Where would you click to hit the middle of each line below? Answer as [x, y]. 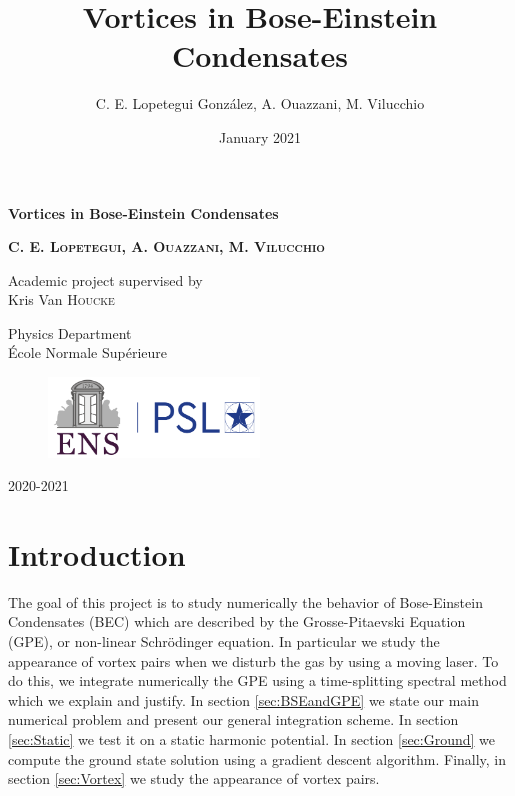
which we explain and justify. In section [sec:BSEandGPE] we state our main [244, 699]
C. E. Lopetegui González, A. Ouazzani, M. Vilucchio [260, 103]
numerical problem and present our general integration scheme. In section [233, 719]
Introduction [97, 553]
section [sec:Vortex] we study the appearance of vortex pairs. [194, 778]
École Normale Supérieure [87, 352]
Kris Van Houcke [61, 299]
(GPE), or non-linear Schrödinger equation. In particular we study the [224, 641]
